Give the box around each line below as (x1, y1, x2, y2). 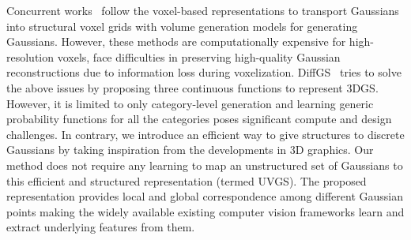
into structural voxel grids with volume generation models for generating (6, 17, 358, 34)
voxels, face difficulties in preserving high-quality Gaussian (57, 48, 341, 65)
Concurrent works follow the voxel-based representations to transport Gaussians (6, 2, 399, 18)
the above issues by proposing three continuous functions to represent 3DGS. (6, 79, 379, 96)
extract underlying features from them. (6, 219, 195, 235)
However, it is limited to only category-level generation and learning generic (6, 95, 374, 111)
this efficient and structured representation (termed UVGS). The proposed (6, 172, 367, 189)
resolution (6, 48, 55, 65)
